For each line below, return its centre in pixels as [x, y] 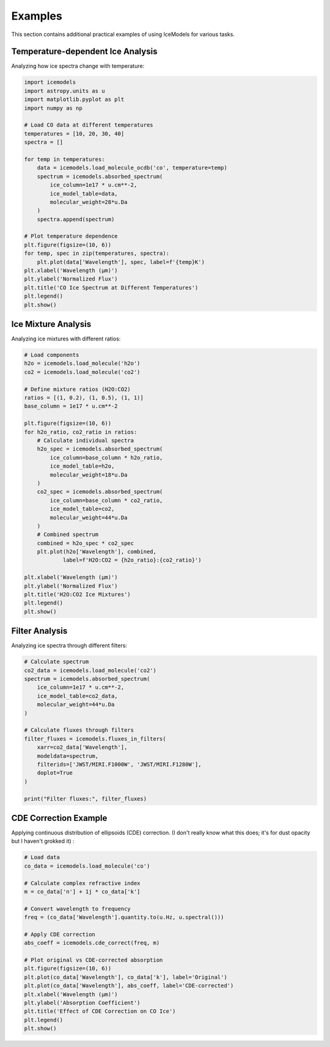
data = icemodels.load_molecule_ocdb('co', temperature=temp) [132, 168]
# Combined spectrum [68, 535]
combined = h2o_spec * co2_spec [86, 543]
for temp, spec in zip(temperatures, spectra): [97, 253]
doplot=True [55, 773]
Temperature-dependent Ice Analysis [84, 52]
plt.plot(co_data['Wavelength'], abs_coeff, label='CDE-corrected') [129, 986]
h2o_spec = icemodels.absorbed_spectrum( [100, 449]
